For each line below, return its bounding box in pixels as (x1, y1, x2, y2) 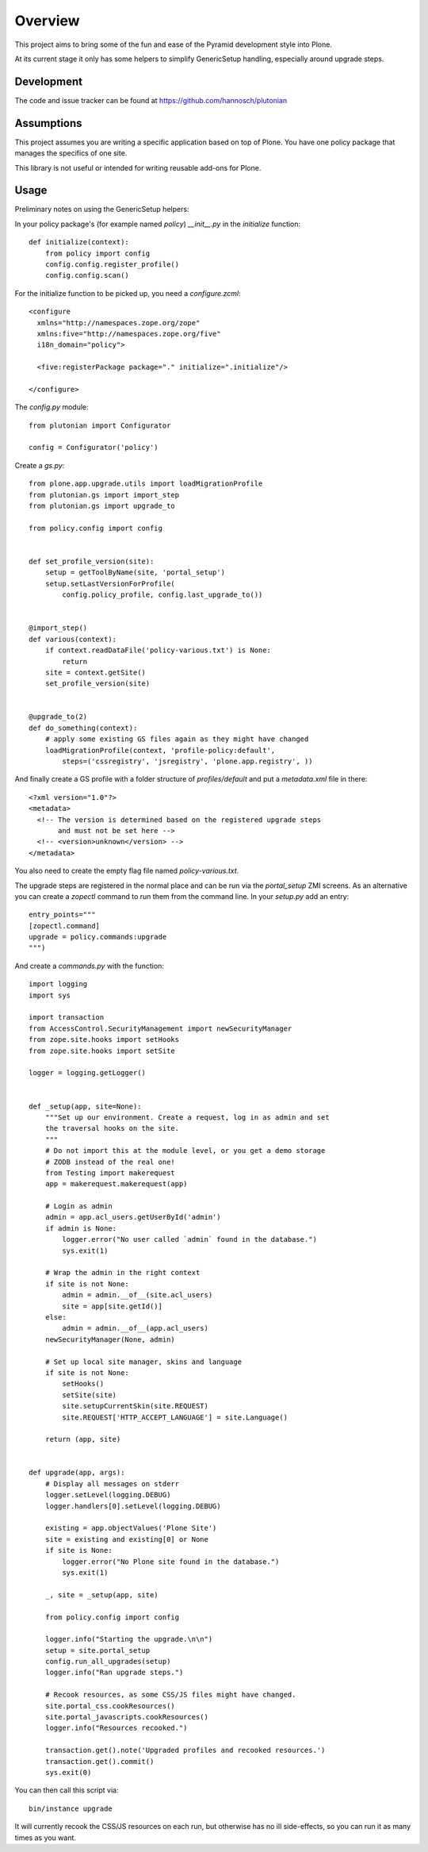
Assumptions (14, 116, 82, 130)
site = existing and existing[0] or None (44, 1535, 209, 1543)
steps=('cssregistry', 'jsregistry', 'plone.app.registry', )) (62, 757, 313, 766)
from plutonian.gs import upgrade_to (29, 501, 176, 511)
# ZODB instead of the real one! (44, 1157, 176, 1166)
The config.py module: (14, 402, 89, 412)
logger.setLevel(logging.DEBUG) (44, 1490, 171, 1500)
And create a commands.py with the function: (14, 961, 164, 970)
